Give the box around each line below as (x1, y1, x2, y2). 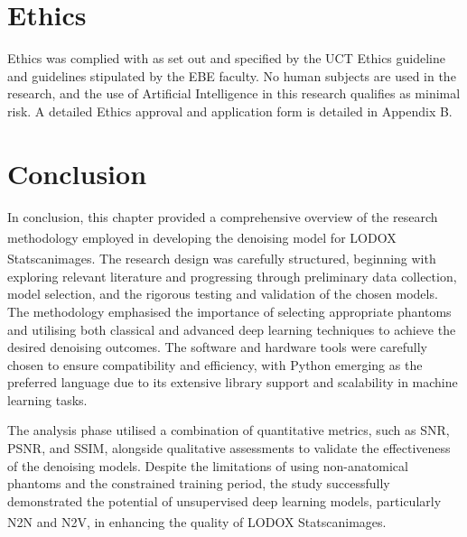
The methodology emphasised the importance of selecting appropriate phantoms (7, 301, 452, 320)
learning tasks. (7, 390, 88, 409)
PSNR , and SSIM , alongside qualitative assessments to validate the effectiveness (7, 439, 451, 458)
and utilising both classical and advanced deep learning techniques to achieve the (7, 319, 456, 338)
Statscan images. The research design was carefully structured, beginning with (7, 249, 436, 268)
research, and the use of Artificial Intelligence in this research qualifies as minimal (7, 84, 461, 103)
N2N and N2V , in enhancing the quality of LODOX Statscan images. (7, 513, 387, 532)
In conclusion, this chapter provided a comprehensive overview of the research (7, 207, 438, 226)
